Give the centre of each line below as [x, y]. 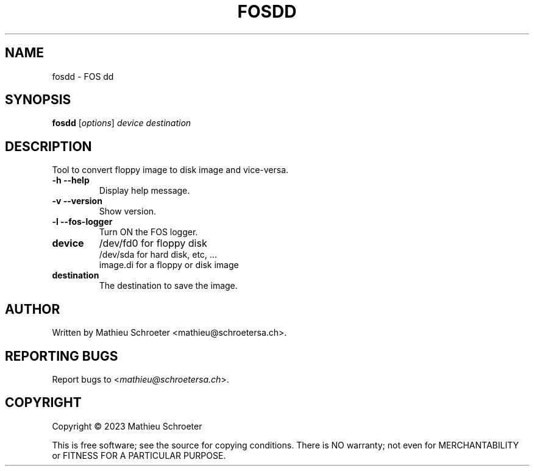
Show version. [128, 211]
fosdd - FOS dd [83, 76]
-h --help [71, 180]
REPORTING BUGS [62, 356]
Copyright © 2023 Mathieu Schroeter [127, 426]
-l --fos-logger [82, 222]
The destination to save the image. [168, 286]
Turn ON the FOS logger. [148, 232]
